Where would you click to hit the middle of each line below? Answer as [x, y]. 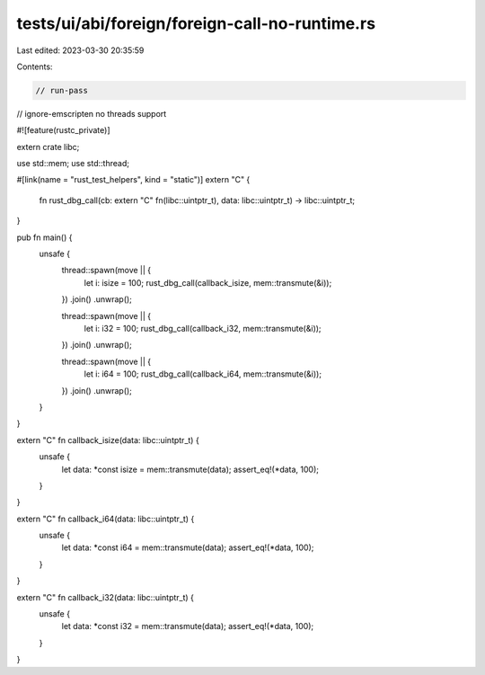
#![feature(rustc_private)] [64, 130]
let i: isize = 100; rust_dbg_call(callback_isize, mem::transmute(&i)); [208, 282]
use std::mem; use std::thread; [73, 164]
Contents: [35, 67]
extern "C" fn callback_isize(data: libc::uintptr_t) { [108, 440]
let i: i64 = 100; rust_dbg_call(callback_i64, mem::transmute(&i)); [203, 374]
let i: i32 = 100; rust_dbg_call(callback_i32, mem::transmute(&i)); [203, 328]
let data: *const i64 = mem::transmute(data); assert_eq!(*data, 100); [188, 547]
